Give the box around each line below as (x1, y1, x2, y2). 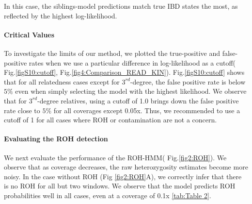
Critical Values (4, 29, 55, 39)
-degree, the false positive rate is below (130, 76, 246, 86)
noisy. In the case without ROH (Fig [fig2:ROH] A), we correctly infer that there (4, 171, 242, 181)
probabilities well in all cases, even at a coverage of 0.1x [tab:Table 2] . (4, 190, 211, 200)
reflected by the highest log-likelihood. (4, 10, 117, 20)
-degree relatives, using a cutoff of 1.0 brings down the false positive (37, 95, 239, 105)
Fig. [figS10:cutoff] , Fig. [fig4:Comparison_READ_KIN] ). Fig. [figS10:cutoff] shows (4, 67, 245, 77)
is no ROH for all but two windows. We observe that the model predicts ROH (4, 181, 236, 191)
